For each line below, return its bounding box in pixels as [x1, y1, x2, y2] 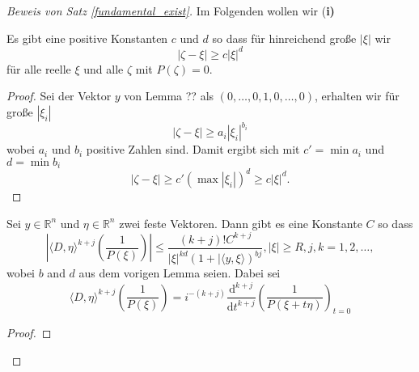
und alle [83, 60, 124, 77]
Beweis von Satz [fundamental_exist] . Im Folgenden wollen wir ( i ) [6, 2, 335, 19]
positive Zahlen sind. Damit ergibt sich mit [86, 141, 300, 158]
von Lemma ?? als [124, 87, 214, 104]
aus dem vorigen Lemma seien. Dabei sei [78, 264, 281, 281]
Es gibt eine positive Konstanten [6, 29, 168, 46]
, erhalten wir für [315, 87, 400, 104]
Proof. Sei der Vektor [6, 87, 112, 104]
